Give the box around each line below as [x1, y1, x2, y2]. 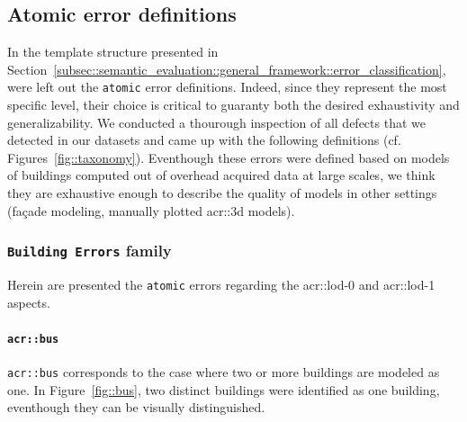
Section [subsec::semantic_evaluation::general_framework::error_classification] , [7, 59, 446, 78]
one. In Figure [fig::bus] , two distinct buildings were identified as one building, [7, 380, 440, 399]
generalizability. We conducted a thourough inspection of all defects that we [7, 112, 426, 131]
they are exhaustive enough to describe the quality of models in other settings [7, 184, 437, 202]
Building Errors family [7, 239, 172, 262]
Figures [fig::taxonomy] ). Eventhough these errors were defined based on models [7, 148, 450, 166]
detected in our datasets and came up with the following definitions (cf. [7, 130, 401, 149]
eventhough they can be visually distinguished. [7, 398, 265, 417]
